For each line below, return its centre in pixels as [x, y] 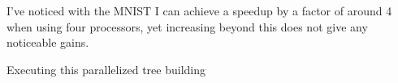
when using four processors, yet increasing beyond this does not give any [187, 26]
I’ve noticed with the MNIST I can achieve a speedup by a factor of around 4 [199, 10]
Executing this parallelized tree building [106, 69]
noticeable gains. [48, 42]
